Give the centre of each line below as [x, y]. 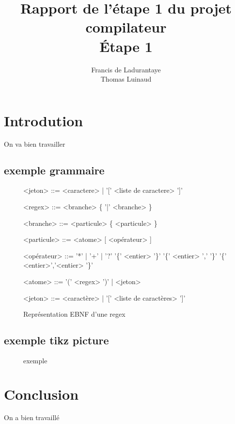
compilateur [126, 27]
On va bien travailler [35, 144]
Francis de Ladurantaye [126, 69]
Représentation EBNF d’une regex [74, 314]
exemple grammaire [54, 170]
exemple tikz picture [56, 340]
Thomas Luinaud [126, 79]
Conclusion [41, 394]
